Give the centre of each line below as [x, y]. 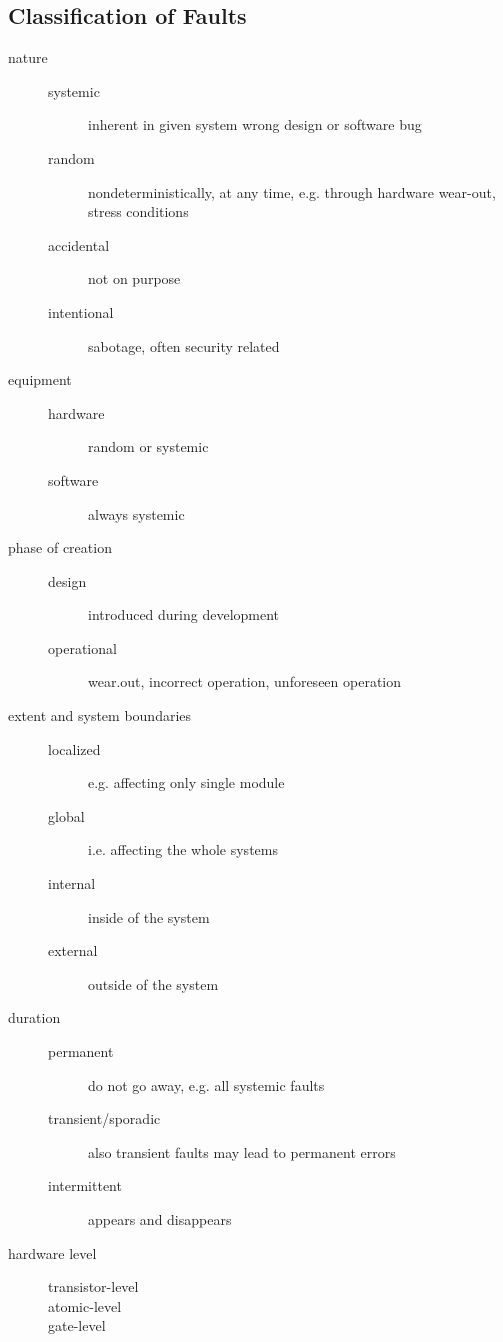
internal [72, 883]
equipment [40, 379]
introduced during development [184, 614]
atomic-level [85, 1305]
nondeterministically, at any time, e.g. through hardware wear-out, [292, 191]
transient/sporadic [104, 1118]
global [66, 815]
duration [34, 1017]
